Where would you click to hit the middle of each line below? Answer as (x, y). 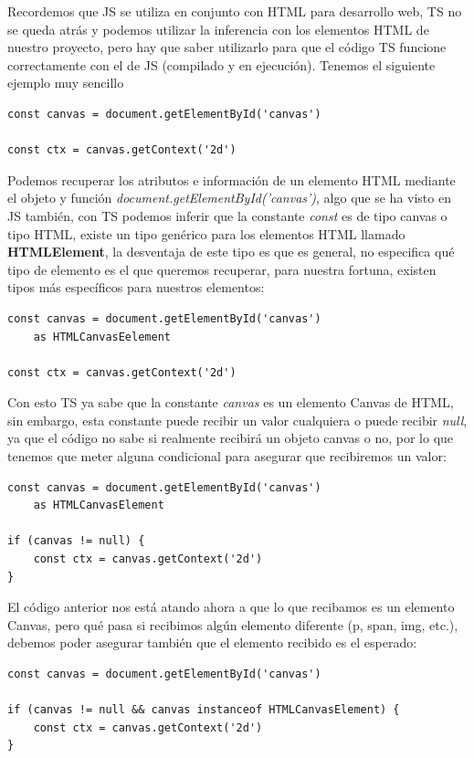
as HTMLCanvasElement (99, 505)
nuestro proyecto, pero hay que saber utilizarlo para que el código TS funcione (227, 47)
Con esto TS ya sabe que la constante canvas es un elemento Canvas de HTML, (231, 402)
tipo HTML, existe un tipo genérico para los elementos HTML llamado (206, 233)
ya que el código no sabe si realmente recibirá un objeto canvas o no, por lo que (231, 438)
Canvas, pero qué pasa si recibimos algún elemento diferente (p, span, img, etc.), (233, 624)
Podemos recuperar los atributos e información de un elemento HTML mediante (232, 179)
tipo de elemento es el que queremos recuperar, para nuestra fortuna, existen (222, 269)
